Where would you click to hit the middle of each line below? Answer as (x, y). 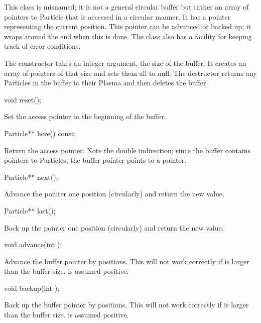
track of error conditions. (42, 46)
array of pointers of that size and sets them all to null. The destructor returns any (130, 73)
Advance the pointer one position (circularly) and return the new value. (114, 194)
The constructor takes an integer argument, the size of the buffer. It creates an (125, 63)
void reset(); (23, 99)
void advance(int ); (33, 244)
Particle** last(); (30, 210)
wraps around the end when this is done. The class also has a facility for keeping (128, 36)
